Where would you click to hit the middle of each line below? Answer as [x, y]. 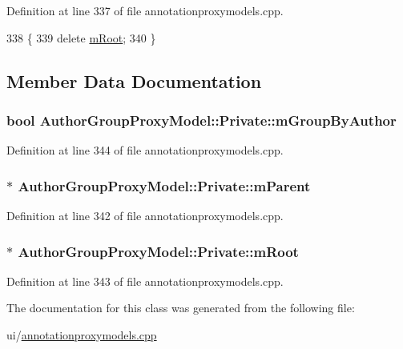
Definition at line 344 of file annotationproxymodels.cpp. [145, 150]
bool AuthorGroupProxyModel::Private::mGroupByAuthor [201, 120]
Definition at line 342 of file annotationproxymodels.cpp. [145, 215]
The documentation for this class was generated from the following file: [181, 308]
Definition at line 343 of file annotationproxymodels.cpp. [145, 281]
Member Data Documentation [134, 80]
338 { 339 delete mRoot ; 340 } [81, 37]
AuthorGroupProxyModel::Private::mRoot [158, 251]
